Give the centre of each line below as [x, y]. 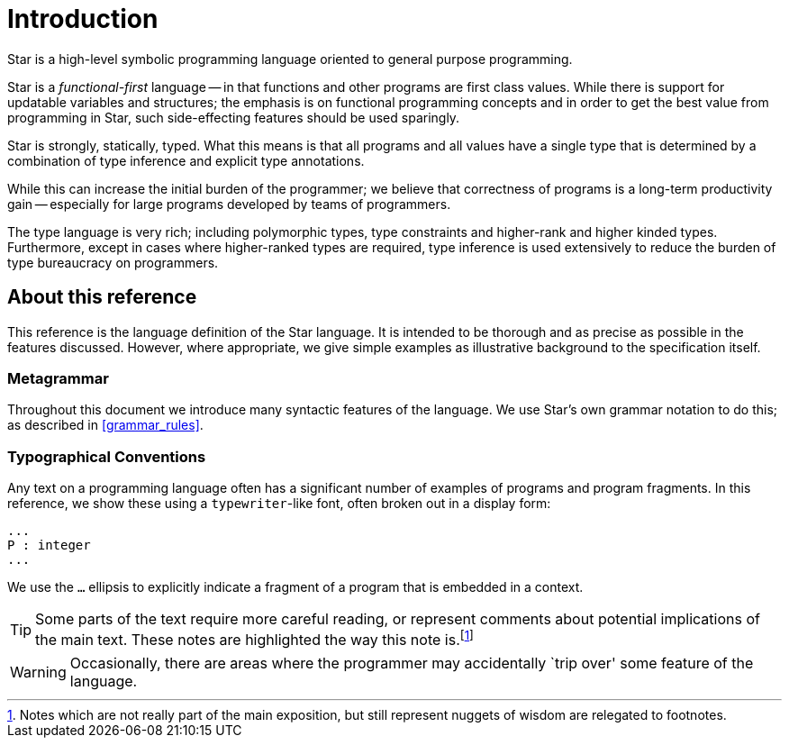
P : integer [49, 545]
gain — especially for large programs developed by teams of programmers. [229, 204]
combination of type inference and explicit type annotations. [186, 160]
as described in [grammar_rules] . [105, 425]
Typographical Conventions [107, 456]
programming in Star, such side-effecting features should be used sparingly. [234, 117]
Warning [38, 672]
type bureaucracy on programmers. [113, 262]
